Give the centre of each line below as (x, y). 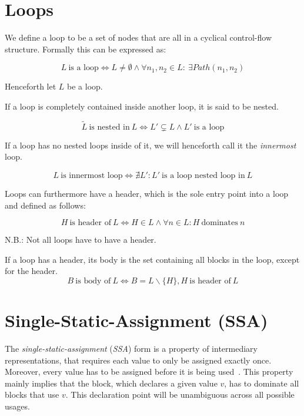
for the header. (31, 271)
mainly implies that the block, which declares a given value (111, 383)
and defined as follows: (45, 205)
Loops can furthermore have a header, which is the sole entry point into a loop (147, 193)
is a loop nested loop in (203, 175)
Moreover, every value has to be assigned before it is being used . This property (149, 372)
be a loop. (85, 86)
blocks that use (32, 394)
